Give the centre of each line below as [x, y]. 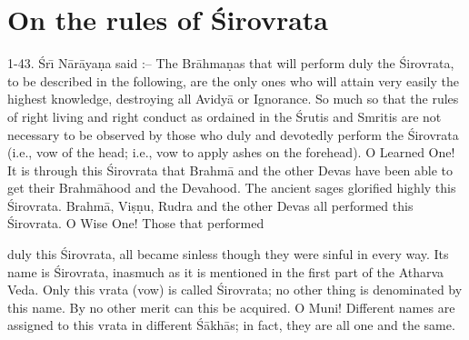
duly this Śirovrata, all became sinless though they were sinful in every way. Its [228, 254]
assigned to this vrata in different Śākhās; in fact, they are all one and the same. [231, 325]
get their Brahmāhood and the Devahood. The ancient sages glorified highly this [232, 188]
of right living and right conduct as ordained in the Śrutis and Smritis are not [225, 116]
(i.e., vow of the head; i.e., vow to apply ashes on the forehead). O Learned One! [231, 152]
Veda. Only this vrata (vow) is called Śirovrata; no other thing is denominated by [235, 290]
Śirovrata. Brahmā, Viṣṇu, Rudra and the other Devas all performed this [210, 205]
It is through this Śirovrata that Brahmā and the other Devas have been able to [230, 170]
